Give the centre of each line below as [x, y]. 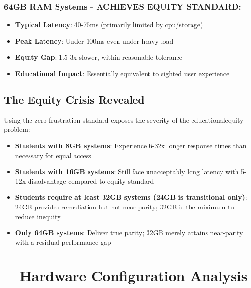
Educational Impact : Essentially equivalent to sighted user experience [122, 73]
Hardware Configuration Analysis [133, 275]
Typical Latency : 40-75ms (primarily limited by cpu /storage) [109, 24]
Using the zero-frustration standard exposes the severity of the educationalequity [124, 120]
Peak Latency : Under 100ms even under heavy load [94, 40]
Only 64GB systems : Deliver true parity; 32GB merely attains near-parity [129, 232]
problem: [17, 129]
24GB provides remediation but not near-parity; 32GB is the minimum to [125, 206]
